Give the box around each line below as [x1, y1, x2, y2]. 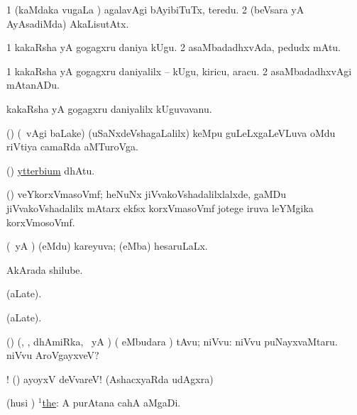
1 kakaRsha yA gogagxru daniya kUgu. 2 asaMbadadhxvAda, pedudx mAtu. [6, 40, 341, 55]
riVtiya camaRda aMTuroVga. [6, 139, 138, 154]
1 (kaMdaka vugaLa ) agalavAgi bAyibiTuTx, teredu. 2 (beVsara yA [6, 2, 304, 16]
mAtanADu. [6, 77, 60, 92]
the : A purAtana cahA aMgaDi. [42, 395, 181, 410]
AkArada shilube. [6, 262, 83, 277]
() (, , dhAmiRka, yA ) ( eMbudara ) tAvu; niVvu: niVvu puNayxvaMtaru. [6, 333, 338, 348]
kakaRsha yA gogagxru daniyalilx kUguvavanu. [6, 101, 212, 116]
